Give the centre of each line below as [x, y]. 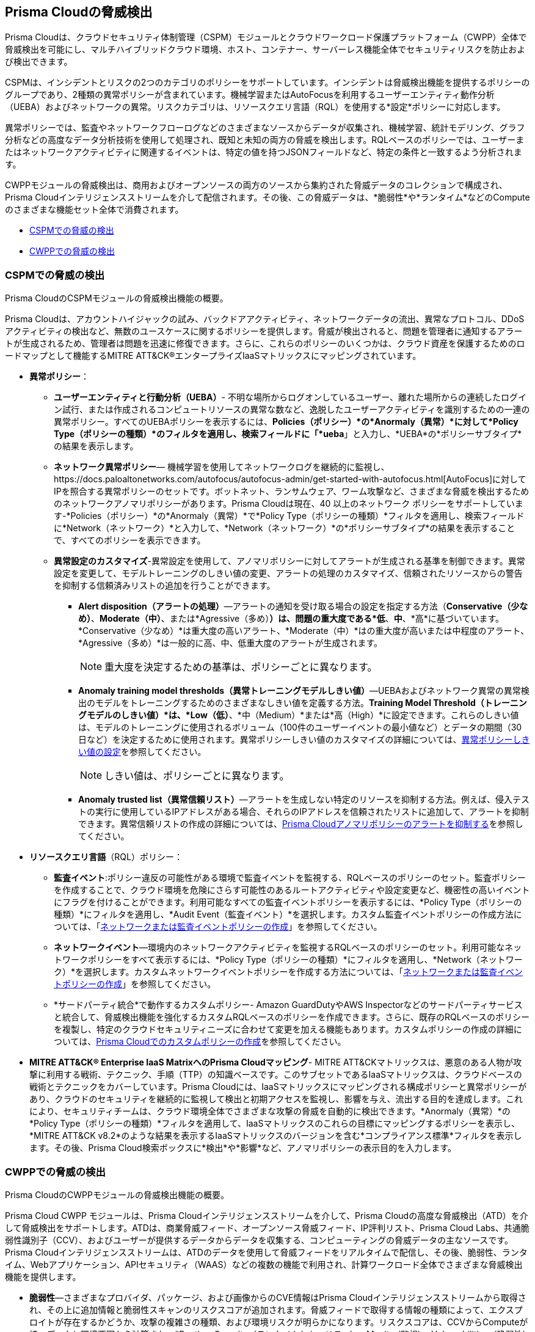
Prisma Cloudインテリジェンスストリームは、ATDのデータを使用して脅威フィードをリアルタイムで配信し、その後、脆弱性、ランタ [266, 1252]
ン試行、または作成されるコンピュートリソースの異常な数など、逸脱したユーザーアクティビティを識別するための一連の [292, 410]
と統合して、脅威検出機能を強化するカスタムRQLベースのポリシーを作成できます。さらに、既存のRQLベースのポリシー [292, 1017]
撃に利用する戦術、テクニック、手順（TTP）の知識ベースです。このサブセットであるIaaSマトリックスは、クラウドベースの [276, 1075]
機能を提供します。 [43, 1276]
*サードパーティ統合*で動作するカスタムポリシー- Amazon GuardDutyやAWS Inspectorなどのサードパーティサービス [288, 1005]
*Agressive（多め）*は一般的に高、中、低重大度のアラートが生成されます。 [230, 643]
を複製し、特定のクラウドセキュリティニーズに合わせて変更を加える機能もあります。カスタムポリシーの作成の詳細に [288, 1029]
